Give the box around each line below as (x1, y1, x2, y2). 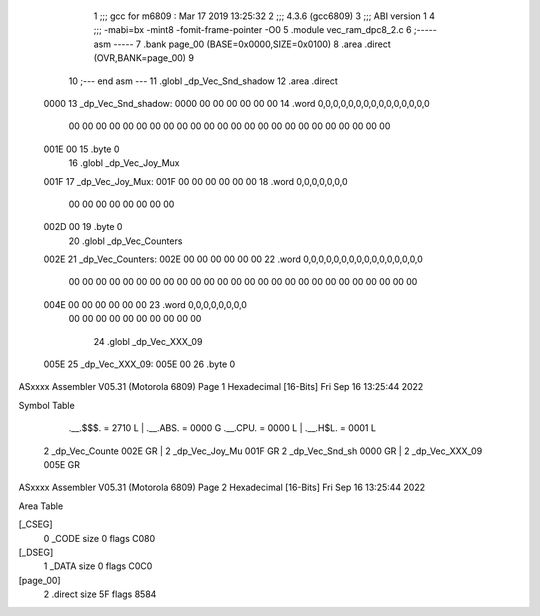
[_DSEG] (18, 546, 54, 558)
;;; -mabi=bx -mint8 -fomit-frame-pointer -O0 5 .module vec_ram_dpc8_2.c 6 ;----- (93, 24, 437, 36)
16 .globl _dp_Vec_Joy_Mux (68, 157, 180, 169)
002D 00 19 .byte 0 (43, 221, 123, 233)
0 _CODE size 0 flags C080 (43, 532, 156, 544)
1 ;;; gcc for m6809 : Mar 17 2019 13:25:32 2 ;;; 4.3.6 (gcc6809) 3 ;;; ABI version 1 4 (93, 10, 435, 22)
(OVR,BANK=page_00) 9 (93, 52, 195, 64)
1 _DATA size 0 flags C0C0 (43, 560, 153, 572)
